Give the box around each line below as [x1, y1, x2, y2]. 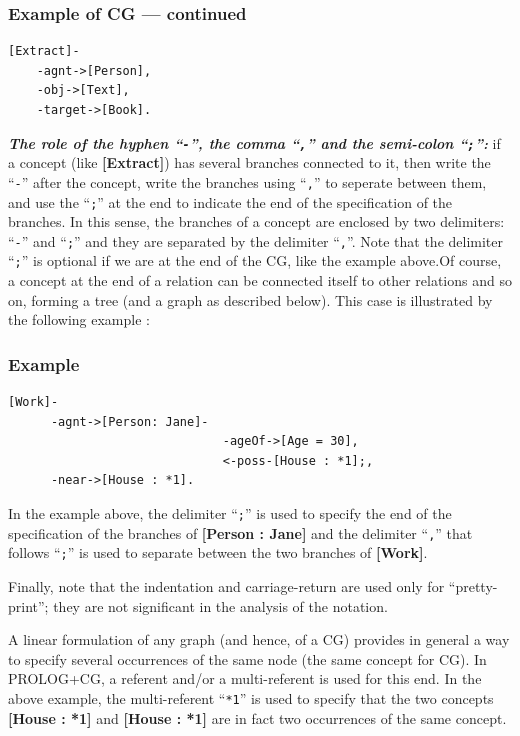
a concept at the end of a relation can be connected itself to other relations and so [8, 270, 512, 291]
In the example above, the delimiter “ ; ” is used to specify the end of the [8, 503, 452, 524]
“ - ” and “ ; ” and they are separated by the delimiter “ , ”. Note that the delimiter [8, 230, 504, 251]
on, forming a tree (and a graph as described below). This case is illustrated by [8, 289, 493, 310]
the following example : [8, 309, 150, 330]
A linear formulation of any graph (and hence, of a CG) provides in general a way [8, 629, 510, 650]
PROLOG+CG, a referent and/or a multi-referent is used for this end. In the [8, 668, 482, 689]
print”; [8, 595, 49, 616]
